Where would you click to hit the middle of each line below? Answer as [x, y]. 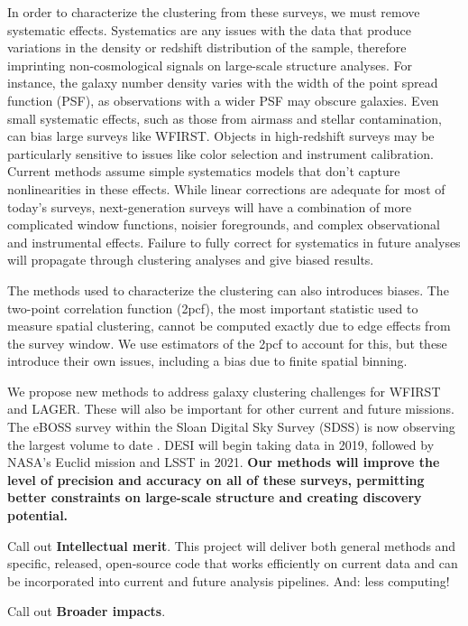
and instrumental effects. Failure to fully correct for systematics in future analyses [234, 242]
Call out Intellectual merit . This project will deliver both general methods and [232, 545]
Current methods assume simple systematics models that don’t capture [204, 171]
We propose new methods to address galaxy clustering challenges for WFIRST [224, 391]
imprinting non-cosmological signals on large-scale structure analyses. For [210, 65]
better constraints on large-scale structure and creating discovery [215, 497]
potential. [38, 515]
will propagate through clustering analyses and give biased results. [191, 260]
